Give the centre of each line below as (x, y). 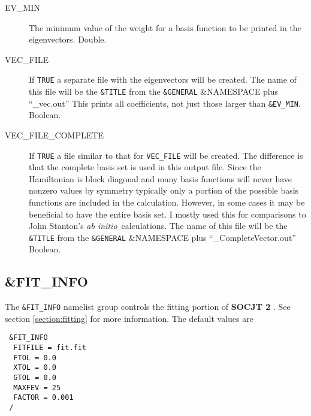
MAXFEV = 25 (37, 388)
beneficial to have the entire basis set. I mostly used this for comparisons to (167, 214)
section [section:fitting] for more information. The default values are (129, 318)
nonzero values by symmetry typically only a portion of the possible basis (164, 190)
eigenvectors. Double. (68, 39)
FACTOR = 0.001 (43, 398)
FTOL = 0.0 (35, 358)
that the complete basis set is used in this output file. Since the (145, 167)
